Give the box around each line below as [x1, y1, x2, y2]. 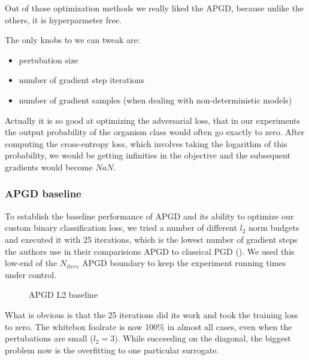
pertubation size [19, 53, 78, 66]
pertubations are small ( [5, 332, 93, 344]
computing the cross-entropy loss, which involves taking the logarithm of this [5, 137, 287, 150]
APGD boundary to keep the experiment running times [82, 257, 286, 269]
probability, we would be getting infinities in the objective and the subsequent [5, 149, 291, 161]
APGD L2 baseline [29, 288, 98, 301]
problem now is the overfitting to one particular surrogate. [5, 343, 219, 356]
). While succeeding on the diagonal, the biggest [114, 332, 291, 344]
